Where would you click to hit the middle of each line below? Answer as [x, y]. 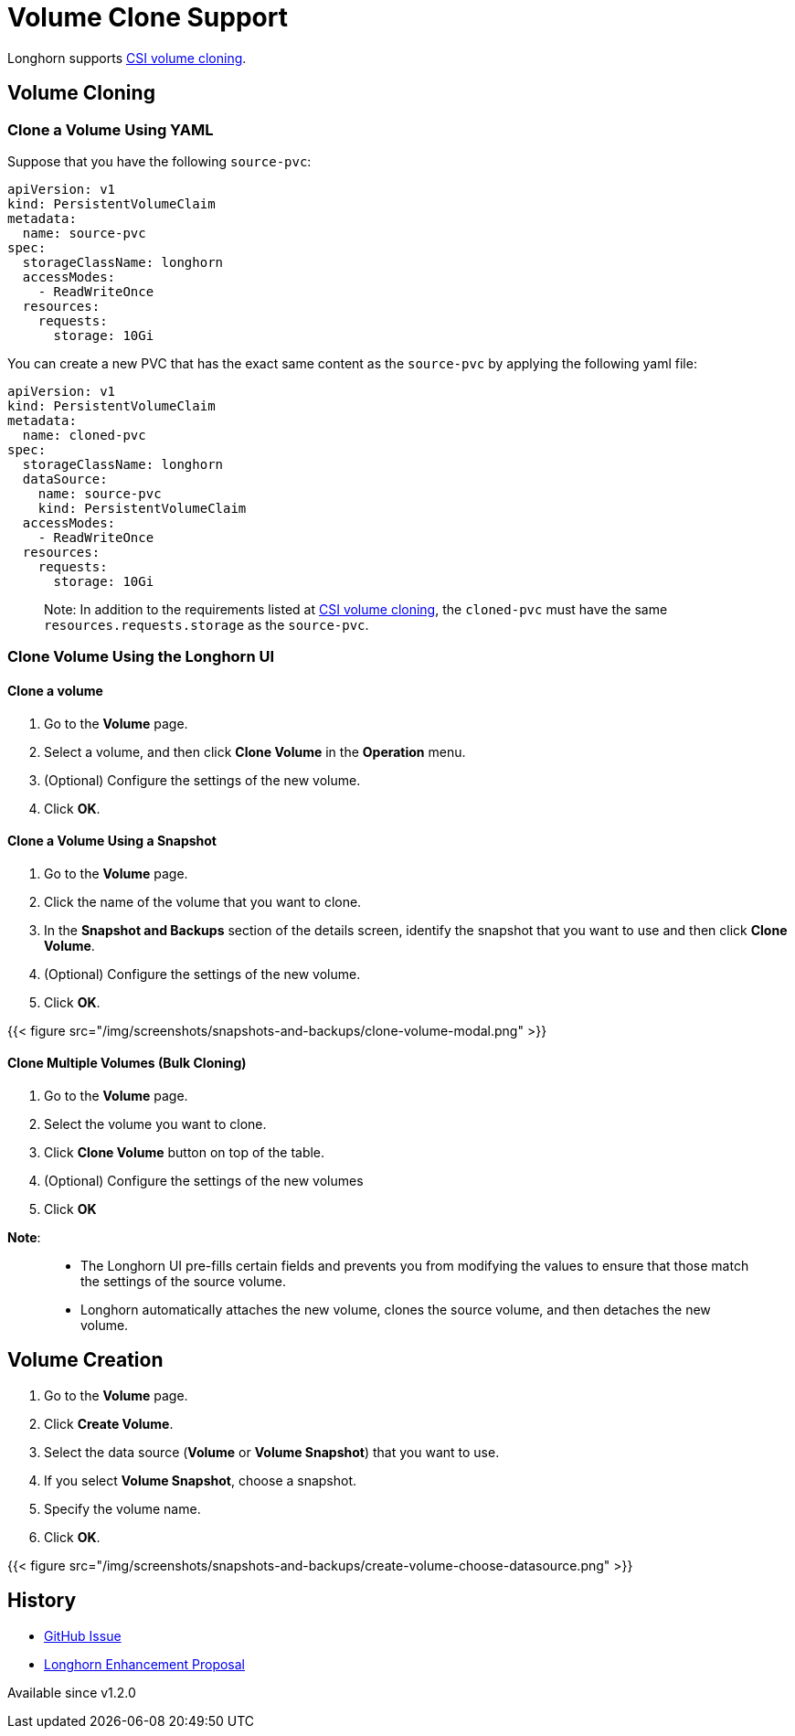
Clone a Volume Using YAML [111, 129]
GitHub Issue [83, 1635]
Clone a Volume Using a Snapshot [112, 841]
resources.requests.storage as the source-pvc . [207, 624]
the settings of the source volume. [184, 1281]
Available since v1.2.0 [72, 1692]
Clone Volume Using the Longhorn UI [141, 657]
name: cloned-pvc [84, 435]
